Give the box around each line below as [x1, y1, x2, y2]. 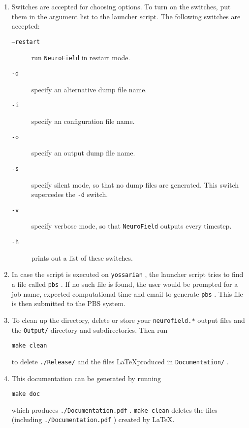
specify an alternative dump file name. [31, 84, 147, 94]
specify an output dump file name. [31, 148, 135, 158]
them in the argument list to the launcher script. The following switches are [11, 11, 241, 21]
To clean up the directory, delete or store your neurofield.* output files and [11, 314, 245, 325]
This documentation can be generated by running [11, 373, 161, 383]
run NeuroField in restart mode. [31, 52, 130, 63]
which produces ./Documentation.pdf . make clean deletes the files [11, 404, 218, 415]
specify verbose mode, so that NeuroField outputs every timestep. [31, 221, 232, 231]
